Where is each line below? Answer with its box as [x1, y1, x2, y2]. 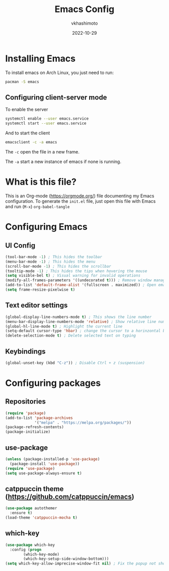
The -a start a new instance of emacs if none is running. [5, 158, 122, 165]
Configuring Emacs [5, 221, 88, 232]
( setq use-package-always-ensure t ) [5, 470, 82, 476]
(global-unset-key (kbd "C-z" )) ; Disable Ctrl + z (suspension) [5, 360, 145, 365]
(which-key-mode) [23, 552, 59, 557]
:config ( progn [10, 547, 42, 552]
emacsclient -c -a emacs [5, 140, 57, 145]
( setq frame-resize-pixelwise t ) [5, 287, 75, 292]
